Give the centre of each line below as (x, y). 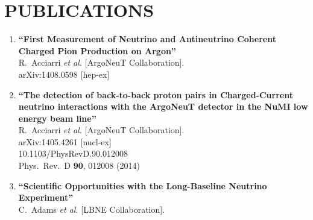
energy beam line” (57, 118)
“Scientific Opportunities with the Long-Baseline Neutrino (143, 185)
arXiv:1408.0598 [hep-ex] (64, 74)
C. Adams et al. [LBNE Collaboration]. (92, 209)
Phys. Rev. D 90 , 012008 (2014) (79, 165)
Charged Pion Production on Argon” (97, 50)
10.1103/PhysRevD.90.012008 (73, 153)
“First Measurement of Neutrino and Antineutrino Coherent (147, 39)
